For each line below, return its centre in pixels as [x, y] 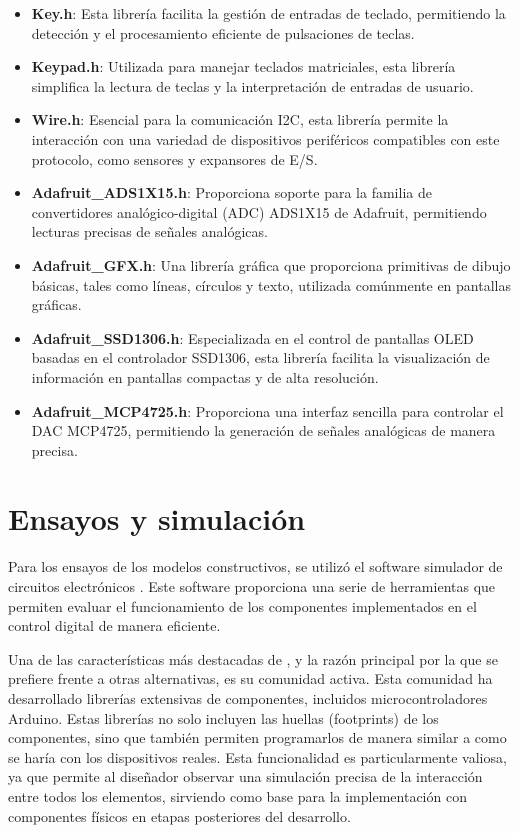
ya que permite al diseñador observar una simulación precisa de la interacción [245, 776]
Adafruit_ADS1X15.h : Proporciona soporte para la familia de [231, 192]
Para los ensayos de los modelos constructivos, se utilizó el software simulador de [255, 566]
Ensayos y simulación [157, 518]
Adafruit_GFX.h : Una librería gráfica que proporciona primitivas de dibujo [271, 264]
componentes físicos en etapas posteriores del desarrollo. [179, 815]
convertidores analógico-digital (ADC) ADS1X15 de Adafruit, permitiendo [259, 211]
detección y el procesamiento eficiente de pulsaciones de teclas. [223, 32]
